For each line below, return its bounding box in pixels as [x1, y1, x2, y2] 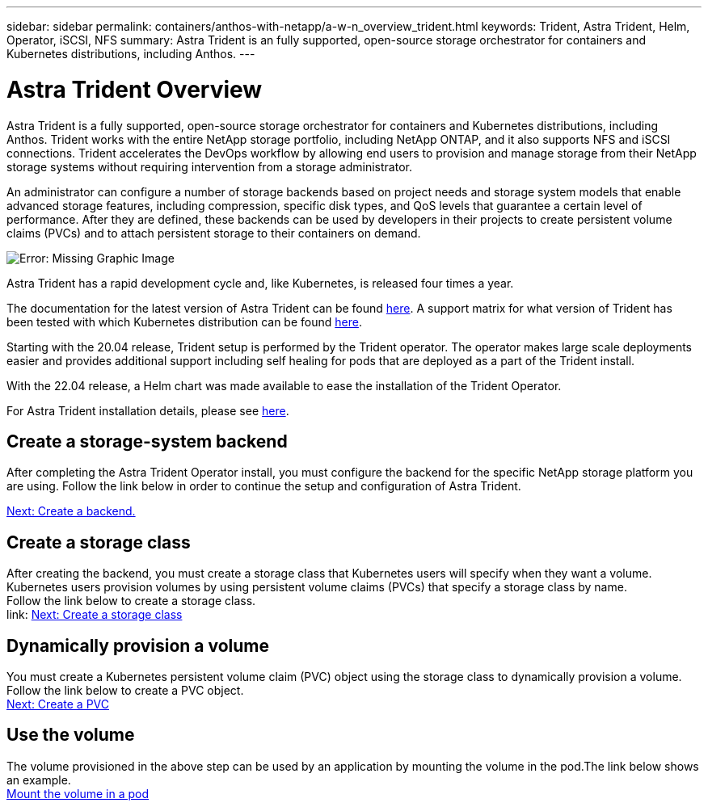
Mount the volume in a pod [6, 786, 150, 801]
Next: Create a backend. [6, 504, 136, 519]
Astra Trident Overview [6, 75, 263, 103]
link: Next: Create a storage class [6, 607, 183, 622]
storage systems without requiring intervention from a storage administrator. [6, 159, 412, 174]
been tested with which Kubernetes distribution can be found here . [6, 314, 362, 329]
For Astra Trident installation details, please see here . [6, 403, 289, 418]
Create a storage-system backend [6, 431, 288, 452]
